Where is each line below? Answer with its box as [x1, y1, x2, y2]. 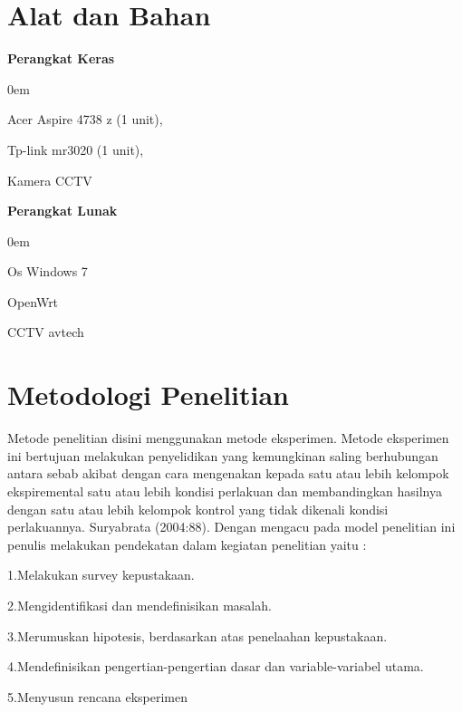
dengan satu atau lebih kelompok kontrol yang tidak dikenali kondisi [7, 499, 389, 518]
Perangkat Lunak [7, 201, 118, 220]
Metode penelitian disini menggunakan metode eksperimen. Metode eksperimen [7, 428, 449, 447]
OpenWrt [7, 292, 59, 311]
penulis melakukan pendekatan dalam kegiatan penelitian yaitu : [7, 534, 367, 553]
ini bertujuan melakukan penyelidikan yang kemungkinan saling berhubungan [7, 446, 438, 465]
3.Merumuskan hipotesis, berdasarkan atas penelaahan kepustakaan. [7, 626, 388, 645]
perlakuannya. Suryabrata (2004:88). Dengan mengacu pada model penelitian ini [7, 517, 456, 536]
